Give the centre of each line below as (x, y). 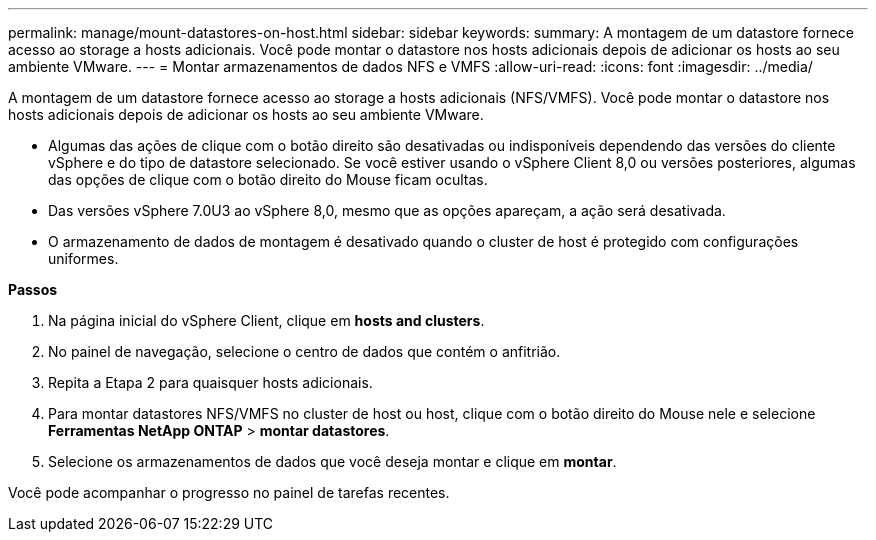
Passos (33, 289)
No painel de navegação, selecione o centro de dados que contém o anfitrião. (304, 351)
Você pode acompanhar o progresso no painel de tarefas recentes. (229, 492)
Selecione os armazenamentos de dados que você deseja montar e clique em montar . (332, 461)
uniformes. (83, 258)
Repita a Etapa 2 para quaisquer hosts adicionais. (210, 382)
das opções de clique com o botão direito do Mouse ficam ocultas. (268, 179)
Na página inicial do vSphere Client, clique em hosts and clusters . (266, 320)
